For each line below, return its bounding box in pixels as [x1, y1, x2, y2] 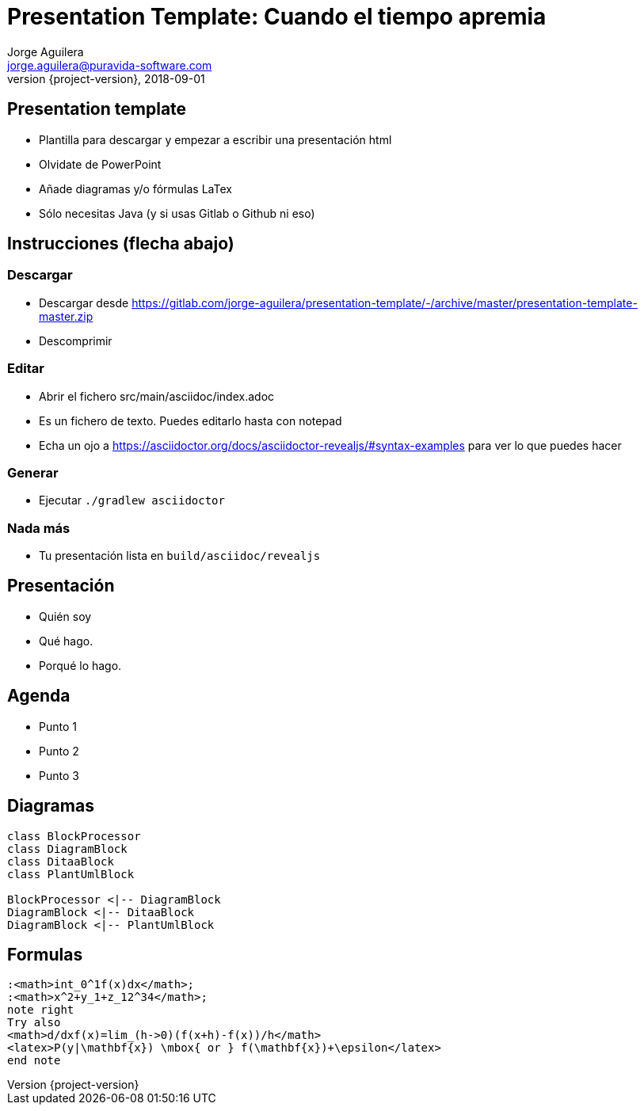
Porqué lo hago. [39, 658, 122, 672]
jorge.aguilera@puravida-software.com [7, 58, 212, 72]
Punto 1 [39, 719, 77, 733]
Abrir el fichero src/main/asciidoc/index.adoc [39, 389, 275, 403]
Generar [7, 464, 59, 481]
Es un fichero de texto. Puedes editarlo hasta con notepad [39, 413, 342, 428]
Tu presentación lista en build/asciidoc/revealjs [39, 549, 321, 563]
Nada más [7, 519, 70, 536]
